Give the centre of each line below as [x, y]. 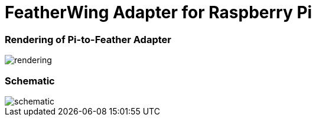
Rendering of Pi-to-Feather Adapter [88, 39]
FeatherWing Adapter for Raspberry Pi [159, 12]
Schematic [30, 81]
